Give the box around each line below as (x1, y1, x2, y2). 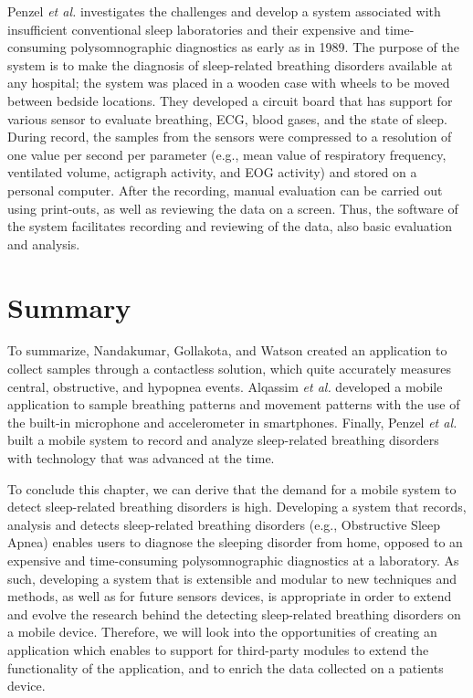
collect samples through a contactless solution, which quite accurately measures (7, 359, 451, 378)
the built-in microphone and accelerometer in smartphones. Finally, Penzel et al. (7, 412, 457, 431)
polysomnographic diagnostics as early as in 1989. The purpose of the (70, 37, 459, 57)
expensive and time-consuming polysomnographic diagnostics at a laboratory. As (7, 550, 459, 569)
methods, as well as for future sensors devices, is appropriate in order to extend (7, 587, 452, 606)
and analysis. (7, 234, 80, 253)
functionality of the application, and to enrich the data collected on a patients (7, 658, 444, 677)
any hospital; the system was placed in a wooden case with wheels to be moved (7, 73, 450, 92)
